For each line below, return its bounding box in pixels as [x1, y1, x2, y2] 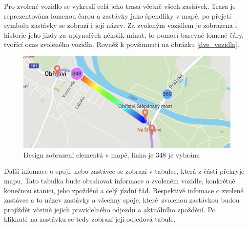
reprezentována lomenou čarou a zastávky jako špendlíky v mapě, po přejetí [4, 10, 231, 21]
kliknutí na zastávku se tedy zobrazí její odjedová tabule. [4, 214, 176, 224]
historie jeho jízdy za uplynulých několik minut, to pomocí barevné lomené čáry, [4, 29, 244, 40]
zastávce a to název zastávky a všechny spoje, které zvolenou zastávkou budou [4, 195, 240, 205]
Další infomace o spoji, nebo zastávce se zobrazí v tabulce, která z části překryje [4, 166, 245, 176]
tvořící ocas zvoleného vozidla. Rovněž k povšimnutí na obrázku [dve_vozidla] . [4, 39, 239, 49]
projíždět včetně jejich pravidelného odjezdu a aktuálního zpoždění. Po [4, 204, 216, 214]
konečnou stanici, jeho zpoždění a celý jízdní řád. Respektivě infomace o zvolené [4, 185, 244, 195]
